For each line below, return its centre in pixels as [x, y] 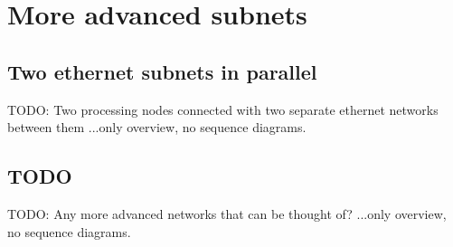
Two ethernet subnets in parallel [162, 71]
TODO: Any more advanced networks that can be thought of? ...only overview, [227, 213]
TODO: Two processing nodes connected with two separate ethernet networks [223, 109]
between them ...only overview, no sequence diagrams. [157, 127]
